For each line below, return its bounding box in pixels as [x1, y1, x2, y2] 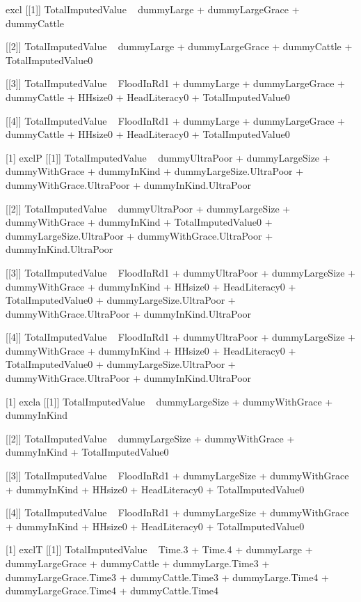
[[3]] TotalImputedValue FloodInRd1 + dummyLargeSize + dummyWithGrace [6, 468, 349, 483]
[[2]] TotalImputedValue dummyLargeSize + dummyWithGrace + [6, 431, 295, 445]
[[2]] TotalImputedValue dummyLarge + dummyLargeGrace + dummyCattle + [6, 39, 353, 54]
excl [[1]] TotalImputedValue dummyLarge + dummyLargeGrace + [6, 2, 300, 16]
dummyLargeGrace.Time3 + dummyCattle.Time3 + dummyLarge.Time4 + [6, 569, 329, 584]
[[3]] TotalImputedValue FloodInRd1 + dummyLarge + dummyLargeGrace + [6, 76, 345, 91]
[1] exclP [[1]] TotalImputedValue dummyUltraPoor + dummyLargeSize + [6, 150, 330, 164]
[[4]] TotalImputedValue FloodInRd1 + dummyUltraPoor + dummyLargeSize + [6, 330, 356, 344]
